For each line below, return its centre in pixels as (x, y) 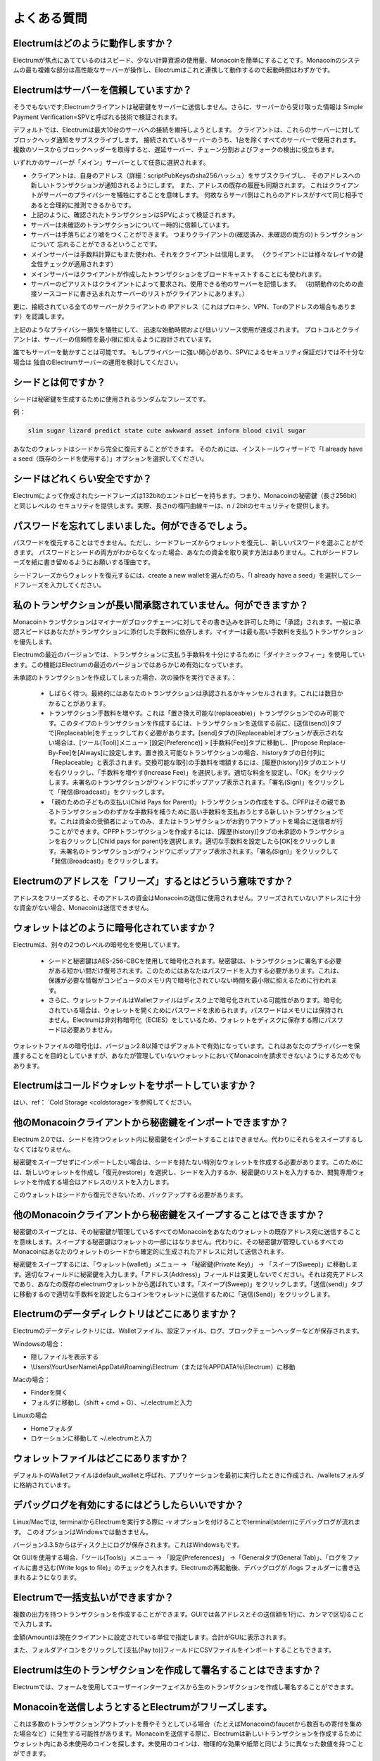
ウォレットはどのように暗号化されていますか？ (115, 928)
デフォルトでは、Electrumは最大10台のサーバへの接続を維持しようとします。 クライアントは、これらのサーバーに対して (186, 130)
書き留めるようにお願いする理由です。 (99, 562)
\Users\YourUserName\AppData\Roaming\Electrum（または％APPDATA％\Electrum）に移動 (163, 1367)
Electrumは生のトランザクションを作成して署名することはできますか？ (167, 1670)
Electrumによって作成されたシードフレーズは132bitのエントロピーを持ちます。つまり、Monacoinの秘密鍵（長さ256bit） (187, 496)
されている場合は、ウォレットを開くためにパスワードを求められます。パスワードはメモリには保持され (196, 1010)
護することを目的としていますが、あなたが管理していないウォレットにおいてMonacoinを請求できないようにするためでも (187, 1056)
